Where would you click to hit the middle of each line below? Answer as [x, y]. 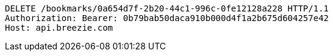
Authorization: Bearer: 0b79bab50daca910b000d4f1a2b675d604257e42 [167, 18]
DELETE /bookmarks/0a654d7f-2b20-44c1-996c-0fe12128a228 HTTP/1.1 [167, 8]
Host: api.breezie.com [59, 28]
